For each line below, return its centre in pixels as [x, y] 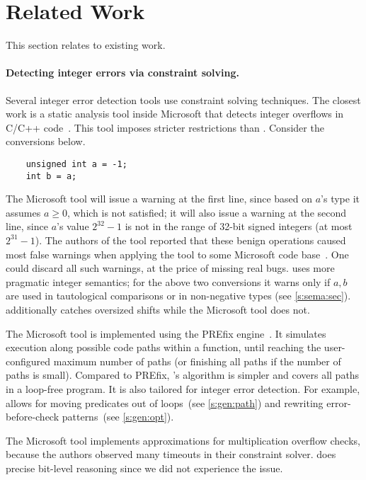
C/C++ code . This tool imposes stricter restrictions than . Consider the [165, 127]
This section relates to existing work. [86, 45]
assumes [23, 212]
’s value [73, 226]
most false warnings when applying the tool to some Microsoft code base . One [177, 254]
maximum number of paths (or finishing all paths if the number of [197, 361]
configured [28, 361]
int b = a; [51, 176]
